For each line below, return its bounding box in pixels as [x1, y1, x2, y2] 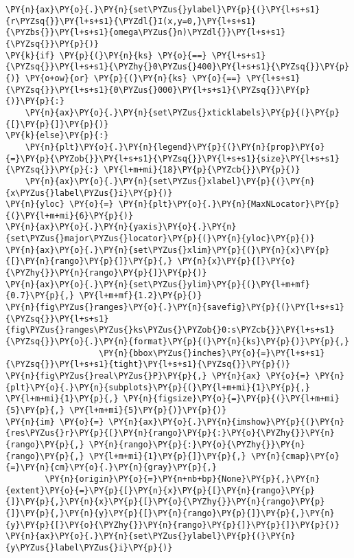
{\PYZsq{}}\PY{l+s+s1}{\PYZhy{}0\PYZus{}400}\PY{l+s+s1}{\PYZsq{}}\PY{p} [5, 62, 350, 72]
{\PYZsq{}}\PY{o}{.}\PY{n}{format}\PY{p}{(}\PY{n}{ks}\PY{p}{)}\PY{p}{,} [5, 337, 350, 347]
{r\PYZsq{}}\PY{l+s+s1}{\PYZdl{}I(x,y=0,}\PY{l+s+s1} [5, 16, 257, 26]
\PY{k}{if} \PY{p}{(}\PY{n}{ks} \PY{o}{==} [5, 50, 207, 60]
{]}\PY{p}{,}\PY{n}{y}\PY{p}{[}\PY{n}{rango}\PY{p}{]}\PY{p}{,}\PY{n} [5, 508, 335, 518]
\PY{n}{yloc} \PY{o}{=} [5, 199, 114, 210]
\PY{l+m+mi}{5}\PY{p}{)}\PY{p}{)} [69, 405, 227, 415]
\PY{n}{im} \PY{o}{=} [5, 416, 104, 427]
